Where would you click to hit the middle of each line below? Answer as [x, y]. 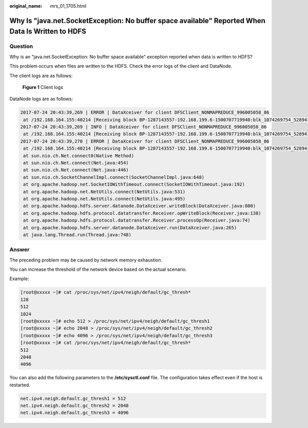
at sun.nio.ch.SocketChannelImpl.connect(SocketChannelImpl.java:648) [114, 177]
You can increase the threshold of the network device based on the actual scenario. [98, 269]
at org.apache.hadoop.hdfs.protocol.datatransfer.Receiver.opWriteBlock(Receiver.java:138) [142, 213]
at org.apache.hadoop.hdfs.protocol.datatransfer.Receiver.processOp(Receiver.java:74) [137, 220]
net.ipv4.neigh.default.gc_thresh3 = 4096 [74, 413]
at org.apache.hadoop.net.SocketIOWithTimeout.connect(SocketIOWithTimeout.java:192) [134, 184]
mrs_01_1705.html [68, 6]
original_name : [26, 6]
